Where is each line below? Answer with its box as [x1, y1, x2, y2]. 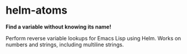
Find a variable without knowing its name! [5, 23, 112, 30]
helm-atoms [5, 4, 68, 17]
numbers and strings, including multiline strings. [5, 41, 124, 48]
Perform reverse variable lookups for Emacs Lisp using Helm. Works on [5, 34, 182, 42]
